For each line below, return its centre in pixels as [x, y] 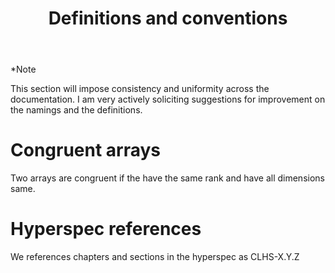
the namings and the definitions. [76, 110]
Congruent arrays [86, 150]
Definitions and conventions [168, 18]
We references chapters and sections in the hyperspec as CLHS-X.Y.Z [155, 257]
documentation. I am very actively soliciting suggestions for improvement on [168, 99]
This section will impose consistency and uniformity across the [140, 89]
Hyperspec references [106, 229]
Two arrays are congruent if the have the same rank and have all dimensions [167, 178]
